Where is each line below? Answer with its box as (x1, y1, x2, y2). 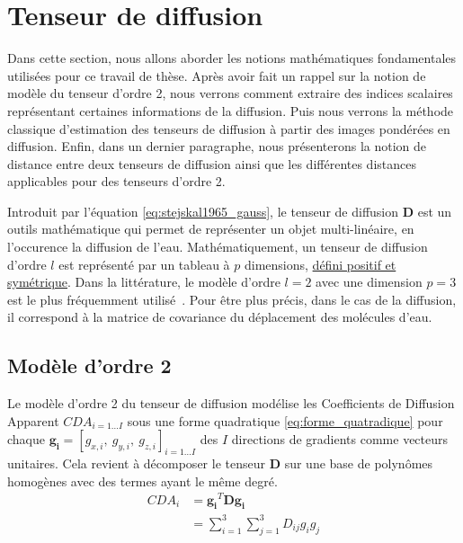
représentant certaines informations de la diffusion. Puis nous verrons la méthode (7, 101, 454, 120)
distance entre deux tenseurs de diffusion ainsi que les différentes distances (7, 154, 416, 173)
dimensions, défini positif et (244, 254, 396, 273)
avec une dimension (316, 272, 423, 291)
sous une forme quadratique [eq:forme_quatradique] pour (127, 411, 443, 430)
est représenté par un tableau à (58, 254, 230, 273)
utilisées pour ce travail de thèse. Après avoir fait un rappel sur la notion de (7, 66, 426, 85)
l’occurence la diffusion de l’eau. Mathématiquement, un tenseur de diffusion (7, 237, 428, 256)
